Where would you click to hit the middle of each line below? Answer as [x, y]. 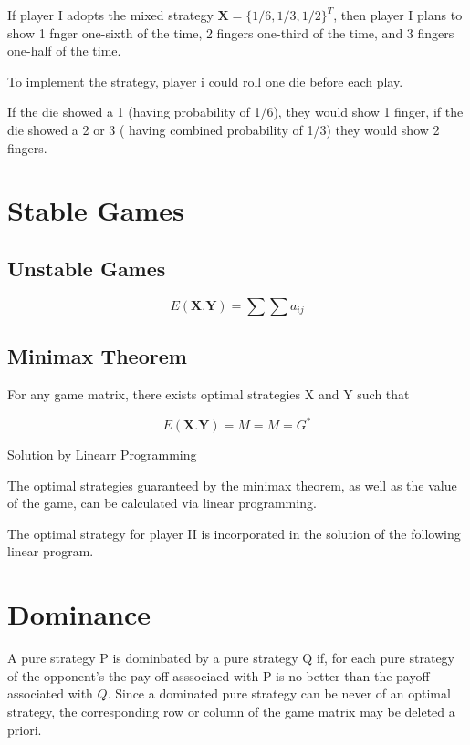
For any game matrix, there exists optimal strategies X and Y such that [209, 393]
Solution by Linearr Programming [102, 455]
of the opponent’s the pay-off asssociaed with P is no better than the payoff [219, 675]
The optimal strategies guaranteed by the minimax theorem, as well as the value [232, 485]
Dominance [79, 614]
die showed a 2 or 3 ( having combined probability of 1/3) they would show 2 [224, 129]
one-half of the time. [64, 51]
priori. [25, 729]
